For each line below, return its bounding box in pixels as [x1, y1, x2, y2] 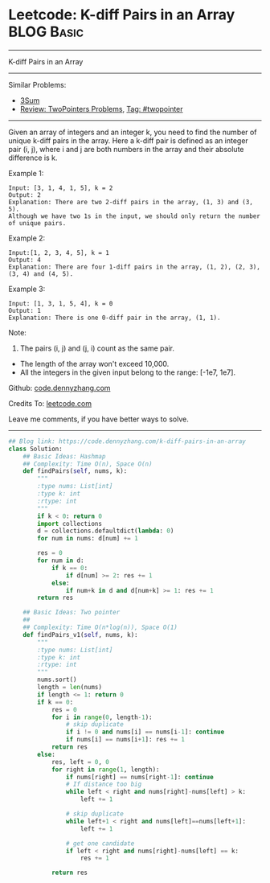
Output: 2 [8, 191, 42, 199]
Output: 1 [8, 306, 42, 314]
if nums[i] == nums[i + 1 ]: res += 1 [65, 736, 185, 744]
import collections [37, 520, 103, 528]
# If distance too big [65, 780, 142, 789]
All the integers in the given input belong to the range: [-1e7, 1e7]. [19, 368, 235, 377]
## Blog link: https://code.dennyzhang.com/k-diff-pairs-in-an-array [8, 437, 247, 446]
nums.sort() [37, 676, 78, 684]
